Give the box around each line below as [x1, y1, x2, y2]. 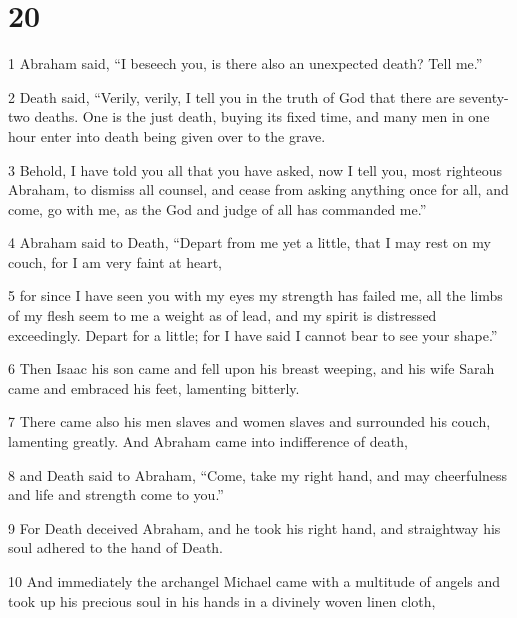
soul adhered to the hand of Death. [8, 537, 223, 558]
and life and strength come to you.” [8, 484, 224, 505]
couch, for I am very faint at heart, [8, 251, 223, 272]
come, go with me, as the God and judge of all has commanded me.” [8, 198, 427, 219]
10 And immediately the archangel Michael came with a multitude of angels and [8, 571, 501, 591]
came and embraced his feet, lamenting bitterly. [8, 377, 300, 398]
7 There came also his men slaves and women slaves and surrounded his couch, [8, 411, 491, 432]
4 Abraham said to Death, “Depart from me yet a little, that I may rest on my [8, 232, 491, 253]
